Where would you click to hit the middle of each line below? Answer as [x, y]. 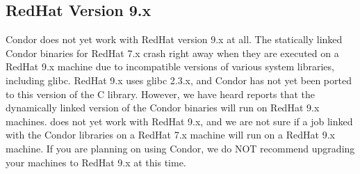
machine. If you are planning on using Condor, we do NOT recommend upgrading [180, 148]
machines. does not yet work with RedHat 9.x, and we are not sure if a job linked [179, 121]
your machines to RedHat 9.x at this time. [96, 162]
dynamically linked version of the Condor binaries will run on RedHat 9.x [163, 108]
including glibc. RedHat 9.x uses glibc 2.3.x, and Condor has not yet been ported [179, 80]
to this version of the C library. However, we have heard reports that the [160, 94]
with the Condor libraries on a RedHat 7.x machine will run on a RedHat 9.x [170, 135]
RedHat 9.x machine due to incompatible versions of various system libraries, [170, 66]
